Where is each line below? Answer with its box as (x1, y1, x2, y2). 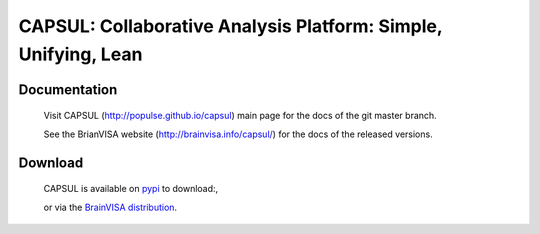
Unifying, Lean (18, 43, 143, 65)
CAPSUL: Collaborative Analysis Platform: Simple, (18, 15, 443, 37)
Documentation (18, 81, 118, 98)
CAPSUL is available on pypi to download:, (43, 183, 219, 195)
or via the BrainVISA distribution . (43, 201, 178, 213)
